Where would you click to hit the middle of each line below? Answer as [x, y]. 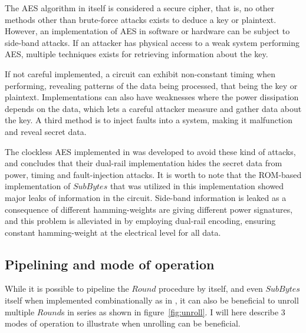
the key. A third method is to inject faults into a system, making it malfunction [149, 120]
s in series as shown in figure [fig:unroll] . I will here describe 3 [173, 311]
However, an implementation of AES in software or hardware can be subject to [147, 31]
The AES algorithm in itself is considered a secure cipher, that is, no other [140, 8]
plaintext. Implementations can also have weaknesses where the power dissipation [152, 97]
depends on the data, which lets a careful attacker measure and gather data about [153, 108]
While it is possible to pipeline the [67, 289]
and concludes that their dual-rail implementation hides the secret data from [144, 163]
